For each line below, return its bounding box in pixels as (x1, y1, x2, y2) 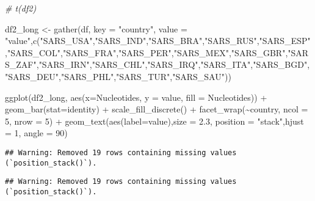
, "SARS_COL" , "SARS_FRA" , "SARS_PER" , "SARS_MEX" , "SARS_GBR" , (5, 46, 288, 59)
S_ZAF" (5, 58, 37, 71)
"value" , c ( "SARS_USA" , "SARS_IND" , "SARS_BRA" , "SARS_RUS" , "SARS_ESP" (5, 34, 311, 47)
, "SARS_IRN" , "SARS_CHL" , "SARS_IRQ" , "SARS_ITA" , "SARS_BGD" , (36, 58, 310, 71)
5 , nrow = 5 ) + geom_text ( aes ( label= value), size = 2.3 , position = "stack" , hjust (5, 114, 304, 127)
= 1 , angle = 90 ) (5, 126, 68, 139)
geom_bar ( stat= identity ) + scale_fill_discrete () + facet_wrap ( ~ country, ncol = (5, 103, 308, 115)
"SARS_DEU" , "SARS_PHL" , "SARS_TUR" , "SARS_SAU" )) (5, 70, 231, 82)
